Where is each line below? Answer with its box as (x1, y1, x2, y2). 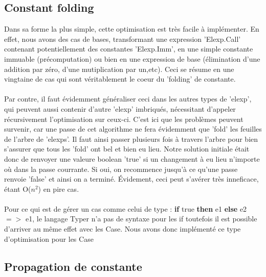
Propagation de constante (4, 258, 142, 274)
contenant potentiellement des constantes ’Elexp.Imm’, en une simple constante (4, 43, 253, 54)
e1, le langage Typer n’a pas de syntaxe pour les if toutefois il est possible (25, 213, 257, 224)
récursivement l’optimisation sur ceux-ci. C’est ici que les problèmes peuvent (4, 113, 243, 124)
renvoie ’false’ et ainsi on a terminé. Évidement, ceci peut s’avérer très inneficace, (4, 173, 259, 184)
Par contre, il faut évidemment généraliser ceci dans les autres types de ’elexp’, (4, 93, 252, 104)
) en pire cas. (38, 183, 79, 194)
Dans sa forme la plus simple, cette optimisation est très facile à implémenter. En (4, 23, 259, 34)
